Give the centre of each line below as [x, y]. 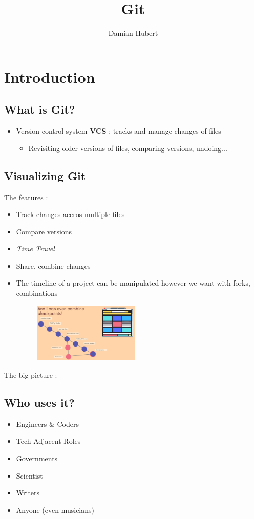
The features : [26, 197]
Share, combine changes [53, 265]
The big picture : [31, 375]
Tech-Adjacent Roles [48, 441]
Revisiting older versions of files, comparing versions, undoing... [128, 148]
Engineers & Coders [47, 424]
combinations [37, 293]
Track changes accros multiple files [70, 214]
